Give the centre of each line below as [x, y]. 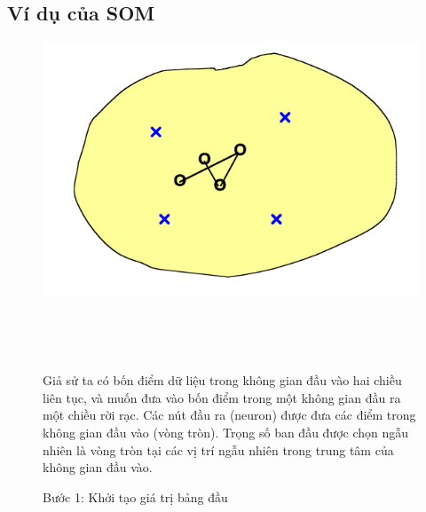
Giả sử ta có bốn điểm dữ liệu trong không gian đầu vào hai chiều [222, 380]
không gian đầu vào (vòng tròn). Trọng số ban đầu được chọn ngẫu [226, 433]
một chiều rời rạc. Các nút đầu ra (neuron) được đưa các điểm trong [229, 415]
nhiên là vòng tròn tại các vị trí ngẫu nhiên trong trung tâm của [218, 449]
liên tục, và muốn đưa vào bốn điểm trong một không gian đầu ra [222, 397]
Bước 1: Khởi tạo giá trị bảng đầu [135, 496]
